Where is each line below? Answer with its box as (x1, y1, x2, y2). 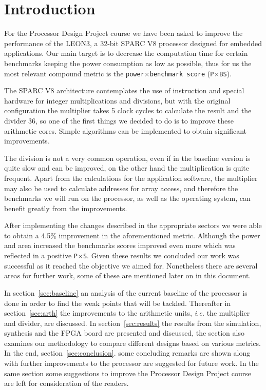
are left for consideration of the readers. (4, 378, 129, 388)
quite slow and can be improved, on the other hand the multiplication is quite (4, 162, 250, 173)
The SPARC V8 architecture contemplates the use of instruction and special (4, 85, 244, 96)
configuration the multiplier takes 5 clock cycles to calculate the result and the (4, 105, 252, 116)
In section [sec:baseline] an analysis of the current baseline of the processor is (4, 287, 248, 298)
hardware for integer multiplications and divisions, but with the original (4, 95, 231, 106)
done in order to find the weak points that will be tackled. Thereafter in (4, 297, 231, 308)
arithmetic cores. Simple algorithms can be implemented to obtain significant (4, 125, 247, 136)
